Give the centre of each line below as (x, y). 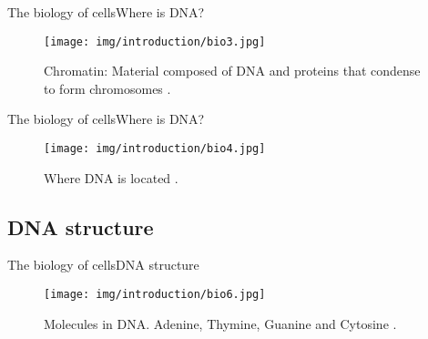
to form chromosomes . (107, 88)
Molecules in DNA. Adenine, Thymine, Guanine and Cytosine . (220, 323)
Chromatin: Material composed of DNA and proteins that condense (232, 71)
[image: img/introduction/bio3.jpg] (155, 41)
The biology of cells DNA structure (103, 265)
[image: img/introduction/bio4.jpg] (155, 149)
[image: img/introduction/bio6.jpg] (155, 295)
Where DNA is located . (111, 177)
